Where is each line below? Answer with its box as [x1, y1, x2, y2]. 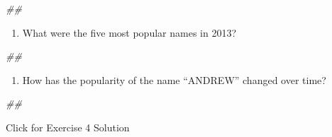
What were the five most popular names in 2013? [22, 25, 237, 40]
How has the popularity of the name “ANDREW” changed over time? [22, 72, 326, 87]
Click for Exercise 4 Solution [6, 119, 130, 134]
